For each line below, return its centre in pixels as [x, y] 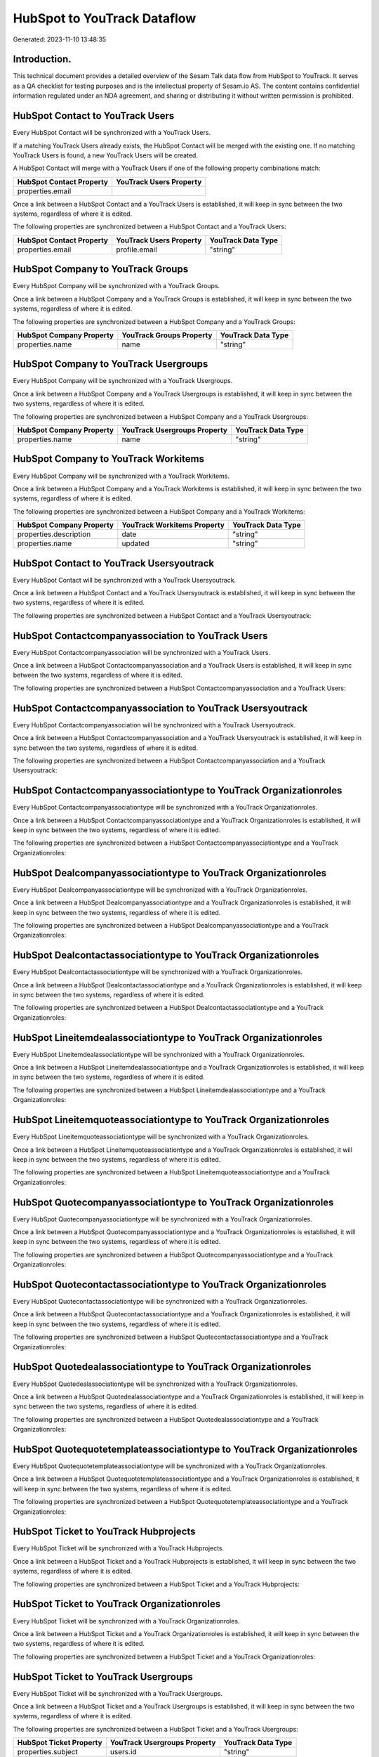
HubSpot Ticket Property [60, 1743]
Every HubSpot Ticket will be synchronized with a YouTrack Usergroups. [118, 1693]
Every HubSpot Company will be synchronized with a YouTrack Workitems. [121, 476]
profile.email [137, 249]
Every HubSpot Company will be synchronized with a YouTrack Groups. [117, 286]
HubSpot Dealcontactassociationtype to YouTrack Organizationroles [166, 955]
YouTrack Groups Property [167, 335]
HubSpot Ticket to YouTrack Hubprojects [104, 1532]
